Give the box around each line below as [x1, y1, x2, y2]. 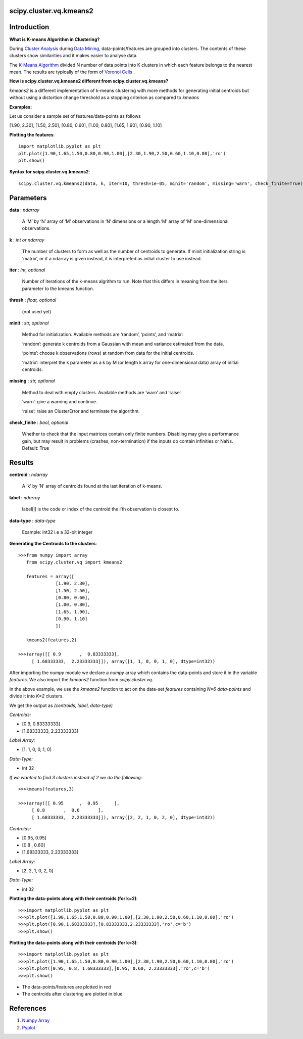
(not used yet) [22, 308, 52, 314]
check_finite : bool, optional [9, 419, 68, 426]
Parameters [9, 194, 47, 202]
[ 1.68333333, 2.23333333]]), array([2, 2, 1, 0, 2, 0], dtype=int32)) [31, 814, 216, 820]
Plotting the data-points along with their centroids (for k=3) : [9, 940, 138, 946]
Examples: [9, 104, 32, 110]
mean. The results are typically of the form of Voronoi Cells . [9, 69, 135, 75]
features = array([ [26, 574, 75, 579]
